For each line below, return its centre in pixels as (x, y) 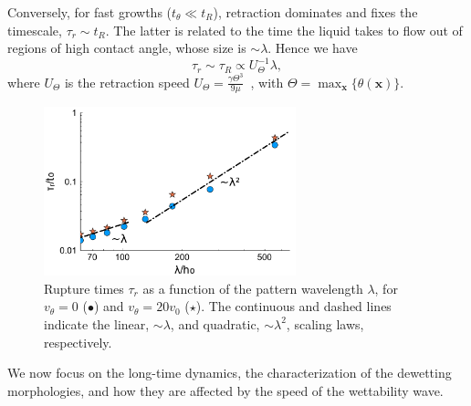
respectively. (78, 342)
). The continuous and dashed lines (293, 306)
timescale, (35, 30)
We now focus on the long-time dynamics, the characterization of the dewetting (230, 373)
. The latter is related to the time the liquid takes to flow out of (284, 30)
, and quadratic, (215, 323)
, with (267, 82)
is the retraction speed (127, 82)
